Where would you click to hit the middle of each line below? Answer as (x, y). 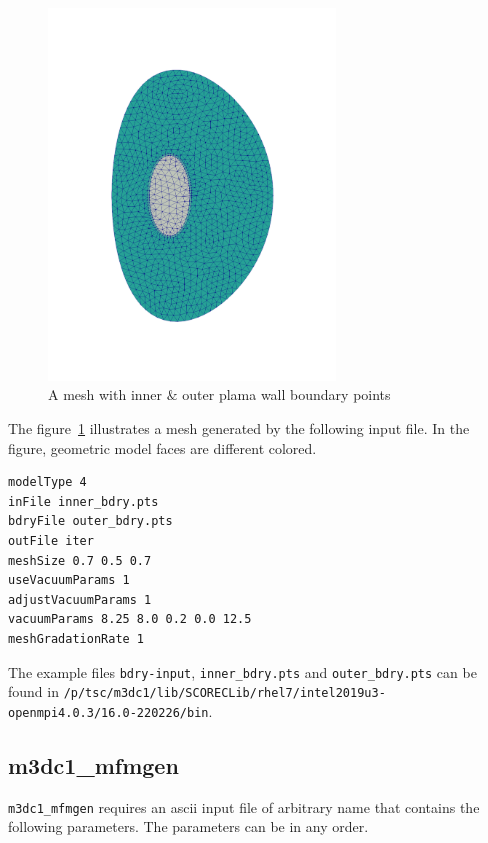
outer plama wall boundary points (286, 394)
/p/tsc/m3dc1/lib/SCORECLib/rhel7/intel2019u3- (224, 693)
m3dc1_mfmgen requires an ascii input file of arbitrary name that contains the (244, 806)
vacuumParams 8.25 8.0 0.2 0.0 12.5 (130, 619)
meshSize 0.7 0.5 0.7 (80, 560)
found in (33, 691)
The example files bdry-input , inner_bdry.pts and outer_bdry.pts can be (242, 671)
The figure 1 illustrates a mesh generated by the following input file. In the (239, 428)
